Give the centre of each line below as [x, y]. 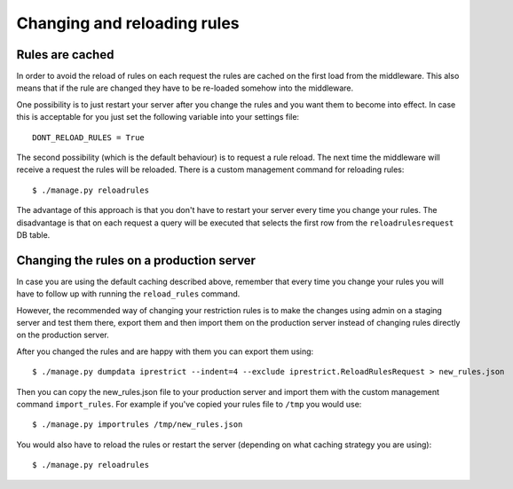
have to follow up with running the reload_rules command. [128, 294]
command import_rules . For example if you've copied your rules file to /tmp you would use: [189, 404]
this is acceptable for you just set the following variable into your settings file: [158, 117]
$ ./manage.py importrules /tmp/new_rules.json [138, 425]
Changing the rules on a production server [136, 260]
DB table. [33, 234]
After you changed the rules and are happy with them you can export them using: [165, 351]
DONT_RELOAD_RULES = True [89, 137]
